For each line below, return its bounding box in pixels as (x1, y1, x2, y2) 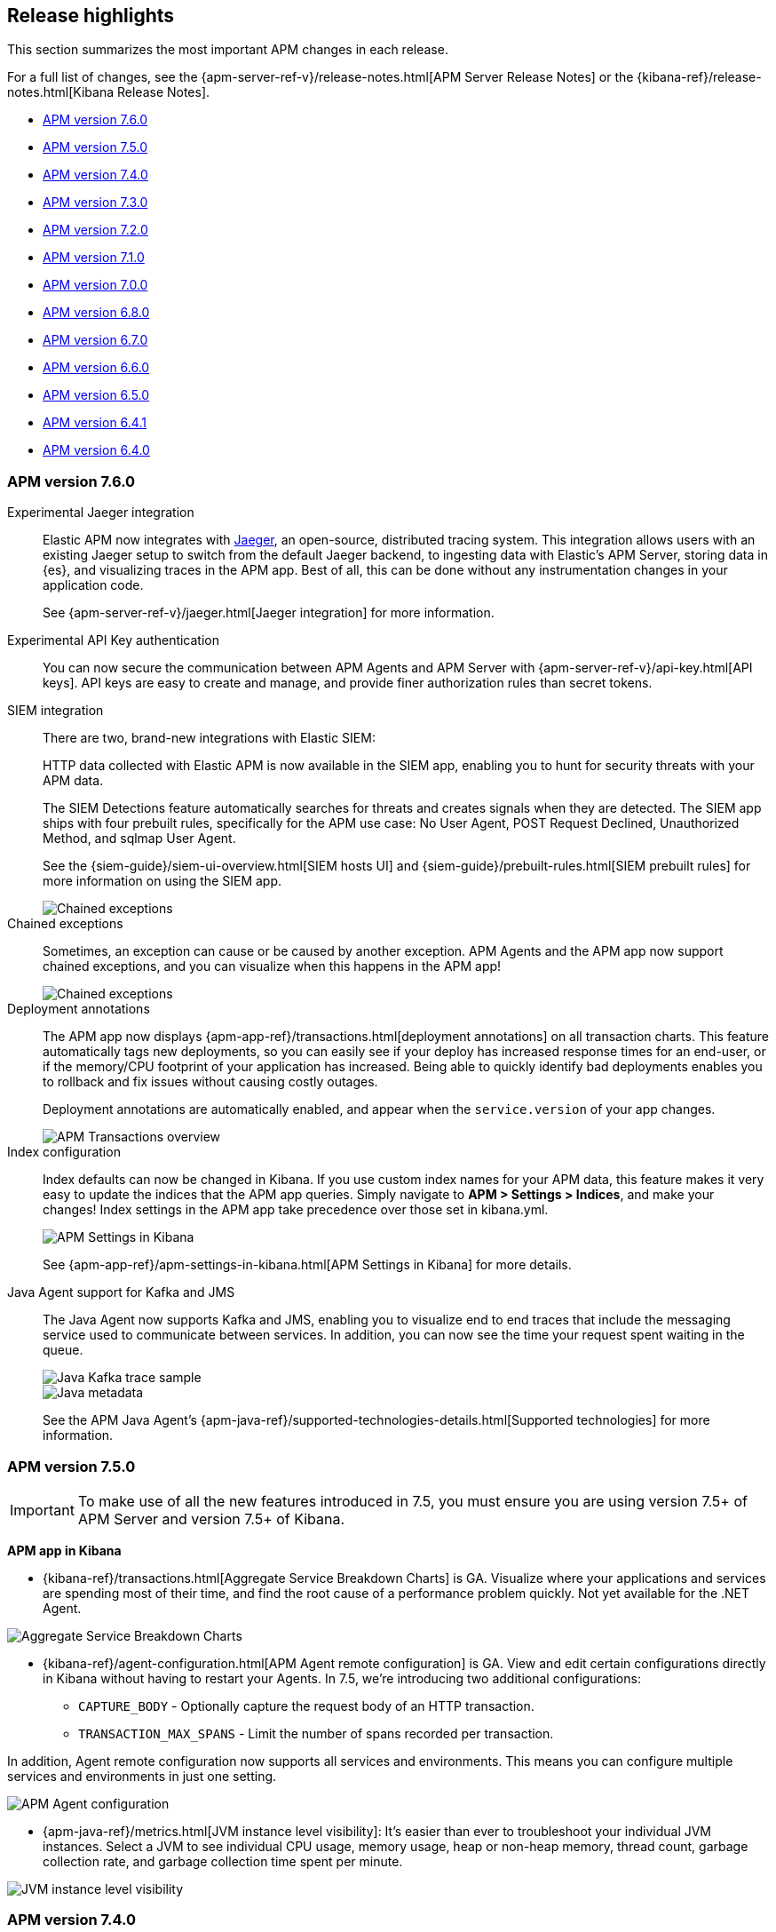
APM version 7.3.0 (43, 195, 148, 211)
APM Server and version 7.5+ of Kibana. (77, 1509, 345, 1528)
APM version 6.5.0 (43, 387, 150, 403)
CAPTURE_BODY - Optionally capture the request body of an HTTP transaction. (78, 1697, 534, 1713)
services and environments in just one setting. (7, 1768, 277, 1784)
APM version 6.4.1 (43, 415, 146, 431)
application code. (43, 577, 144, 593)
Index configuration (7, 1144, 121, 1160)
